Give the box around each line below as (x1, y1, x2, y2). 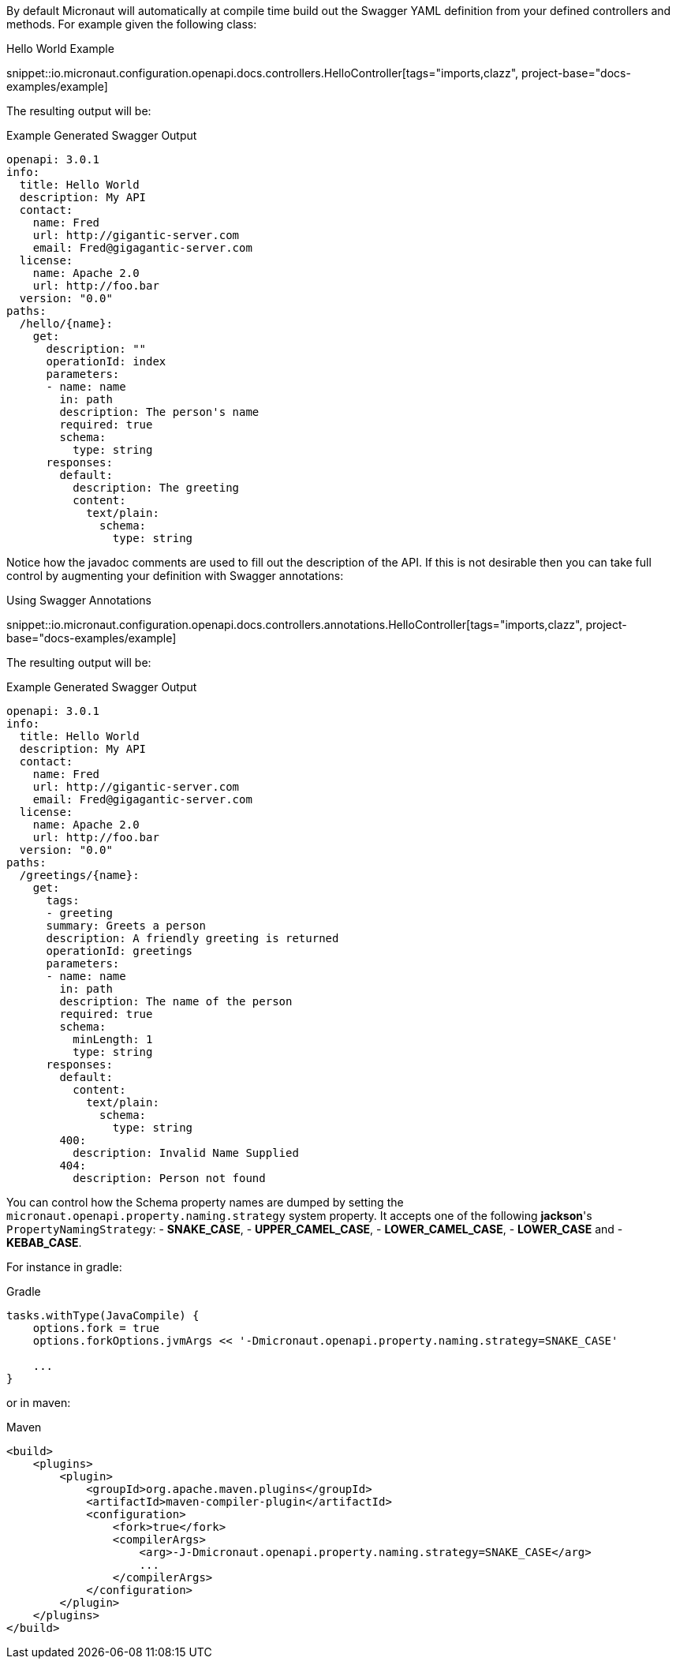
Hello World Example (6, 42, 114, 55)
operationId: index (46, 355, 166, 368)
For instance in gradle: (6, 1260, 122, 1274)
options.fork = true (32, 1322, 159, 1334)
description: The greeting (73, 481, 240, 494)
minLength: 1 (73, 1033, 153, 1046)
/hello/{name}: (19, 317, 113, 330)
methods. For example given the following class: (6, 17, 257, 31)
